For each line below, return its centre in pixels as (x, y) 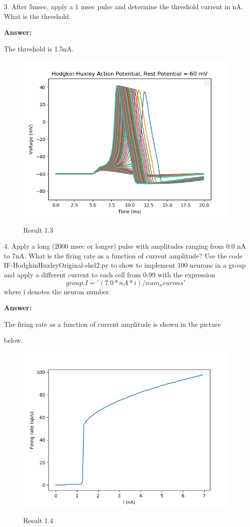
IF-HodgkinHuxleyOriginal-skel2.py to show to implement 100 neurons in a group (125, 265)
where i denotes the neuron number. (57, 291)
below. (13, 340)
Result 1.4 (38, 520)
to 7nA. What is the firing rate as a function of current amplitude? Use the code (123, 255)
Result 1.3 (38, 230)
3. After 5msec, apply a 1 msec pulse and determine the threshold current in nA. (124, 6)
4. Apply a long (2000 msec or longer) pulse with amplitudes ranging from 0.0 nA (125, 246)
